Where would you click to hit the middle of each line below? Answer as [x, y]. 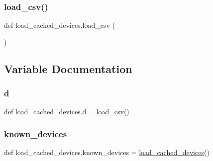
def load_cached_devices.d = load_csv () [67, 112]
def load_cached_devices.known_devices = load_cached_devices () [107, 152]
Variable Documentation [68, 68]
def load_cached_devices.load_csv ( [59, 25]
